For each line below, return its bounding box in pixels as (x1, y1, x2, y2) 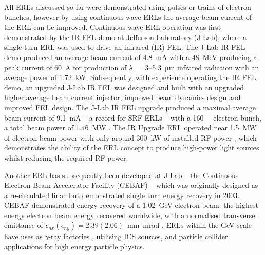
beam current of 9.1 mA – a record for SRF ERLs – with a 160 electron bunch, (4, 112, 261, 123)
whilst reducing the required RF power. (4, 152, 128, 163)
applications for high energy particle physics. (4, 241, 145, 252)
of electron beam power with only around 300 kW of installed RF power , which (4, 132, 257, 143)
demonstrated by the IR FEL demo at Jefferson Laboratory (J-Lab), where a (4, 31, 247, 42)
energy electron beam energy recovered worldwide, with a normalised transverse (4, 209, 255, 220)
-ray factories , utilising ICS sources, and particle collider (48, 231, 228, 242)
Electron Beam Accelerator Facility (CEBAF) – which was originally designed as (4, 180, 258, 190)
